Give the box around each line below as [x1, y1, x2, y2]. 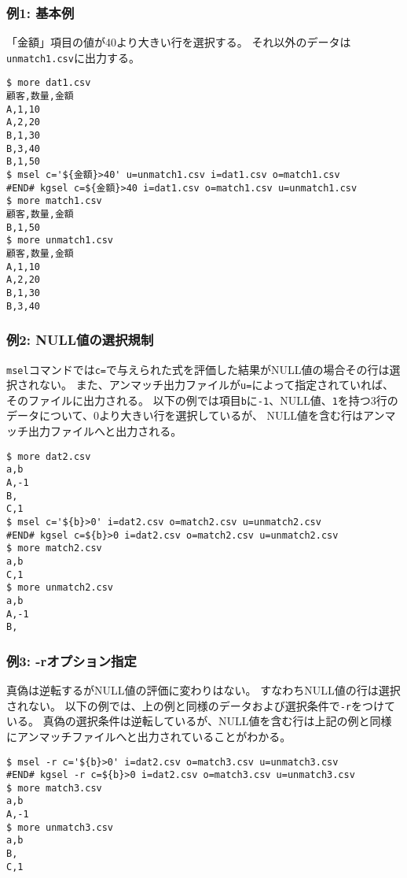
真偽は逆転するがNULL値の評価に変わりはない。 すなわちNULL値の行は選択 [6, 682, 401, 698]
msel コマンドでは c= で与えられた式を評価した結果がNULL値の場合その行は [6, 361, 390, 377]
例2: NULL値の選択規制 [6, 330, 154, 350]
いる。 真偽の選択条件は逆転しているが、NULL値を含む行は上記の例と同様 [6, 713, 392, 729]
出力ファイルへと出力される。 [27, 423, 182, 439]
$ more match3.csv [6, 782, 102, 794]
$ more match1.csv [6, 195, 102, 207]
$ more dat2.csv [6, 450, 91, 462]
